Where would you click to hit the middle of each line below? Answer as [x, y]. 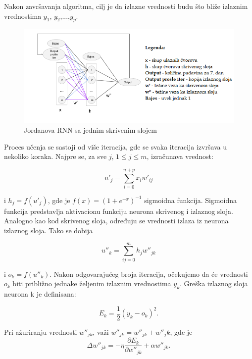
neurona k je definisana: [40, 294]
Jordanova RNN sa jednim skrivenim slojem [91, 129]
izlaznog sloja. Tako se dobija [49, 231]
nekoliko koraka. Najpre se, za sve [55, 156]
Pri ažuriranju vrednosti [41, 332]
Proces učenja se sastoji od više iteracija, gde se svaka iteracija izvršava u [116, 146]
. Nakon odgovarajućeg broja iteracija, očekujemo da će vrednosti [149, 274]
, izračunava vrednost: [180, 156]
